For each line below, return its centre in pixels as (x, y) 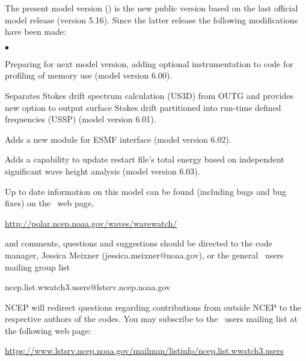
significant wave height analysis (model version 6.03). (103, 171)
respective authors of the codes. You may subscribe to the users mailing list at (151, 319)
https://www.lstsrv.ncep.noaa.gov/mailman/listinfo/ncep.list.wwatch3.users (144, 351)
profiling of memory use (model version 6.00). (89, 75)
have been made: (35, 31)
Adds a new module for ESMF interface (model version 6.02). (118, 139)
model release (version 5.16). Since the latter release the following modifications (151, 19)
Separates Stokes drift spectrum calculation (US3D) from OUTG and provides (149, 95)
